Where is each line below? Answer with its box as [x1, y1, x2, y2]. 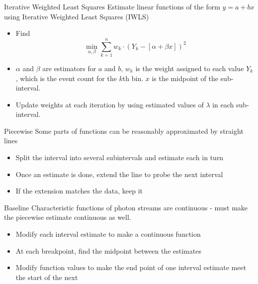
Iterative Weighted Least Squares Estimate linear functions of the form [4, 1, 220, 11]
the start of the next [15, 272, 78, 282]
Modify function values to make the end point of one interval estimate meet [15, 262, 247, 273]
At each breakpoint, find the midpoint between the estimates [15, 245, 201, 256]
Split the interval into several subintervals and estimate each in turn [15, 152, 224, 163]
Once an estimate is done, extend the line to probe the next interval [15, 169, 223, 179]
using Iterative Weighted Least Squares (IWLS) [4, 11, 149, 21]
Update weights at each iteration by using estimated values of [15, 99, 204, 109]
